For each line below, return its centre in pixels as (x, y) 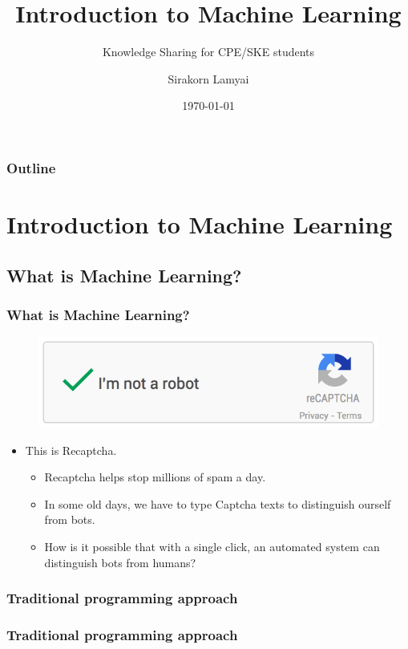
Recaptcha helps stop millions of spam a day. (155, 477)
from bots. (70, 519)
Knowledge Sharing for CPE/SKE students (208, 52)
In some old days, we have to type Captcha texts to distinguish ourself (218, 503)
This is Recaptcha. (71, 450)
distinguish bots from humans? (120, 562)
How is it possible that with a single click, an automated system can (212, 547)
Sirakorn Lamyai (208, 78)
